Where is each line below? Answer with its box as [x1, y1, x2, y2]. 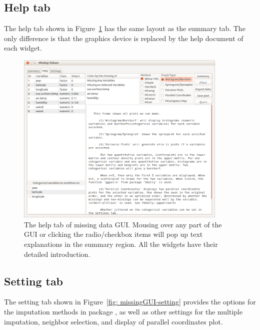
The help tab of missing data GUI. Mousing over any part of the [24, 219, 222, 229]
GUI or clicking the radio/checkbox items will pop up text [24, 229, 203, 239]
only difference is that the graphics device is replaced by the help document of [4, 33, 243, 43]
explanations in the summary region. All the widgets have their [24, 238, 218, 249]
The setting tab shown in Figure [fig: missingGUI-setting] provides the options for [4, 296, 256, 307]
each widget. [4, 43, 42, 53]
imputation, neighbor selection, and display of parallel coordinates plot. [4, 316, 223, 326]
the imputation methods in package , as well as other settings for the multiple [4, 306, 243, 316]
